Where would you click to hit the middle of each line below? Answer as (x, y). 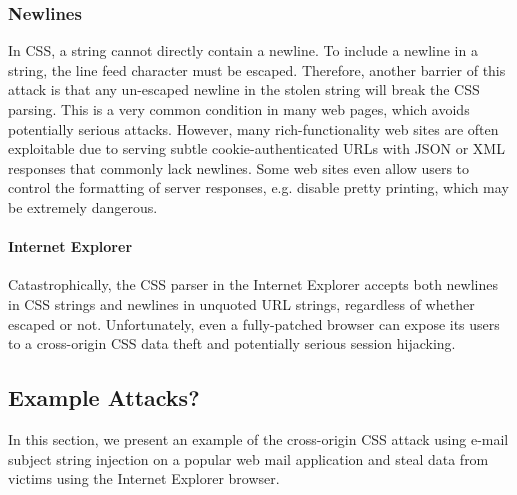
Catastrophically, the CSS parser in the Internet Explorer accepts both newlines (253, 284)
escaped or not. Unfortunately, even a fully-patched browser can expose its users (254, 323)
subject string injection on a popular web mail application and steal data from (248, 458)
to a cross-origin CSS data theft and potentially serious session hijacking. (232, 343)
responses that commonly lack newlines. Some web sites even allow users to (239, 167)
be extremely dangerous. (83, 206)
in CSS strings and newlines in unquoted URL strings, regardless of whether (241, 303)
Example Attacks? (104, 397)
